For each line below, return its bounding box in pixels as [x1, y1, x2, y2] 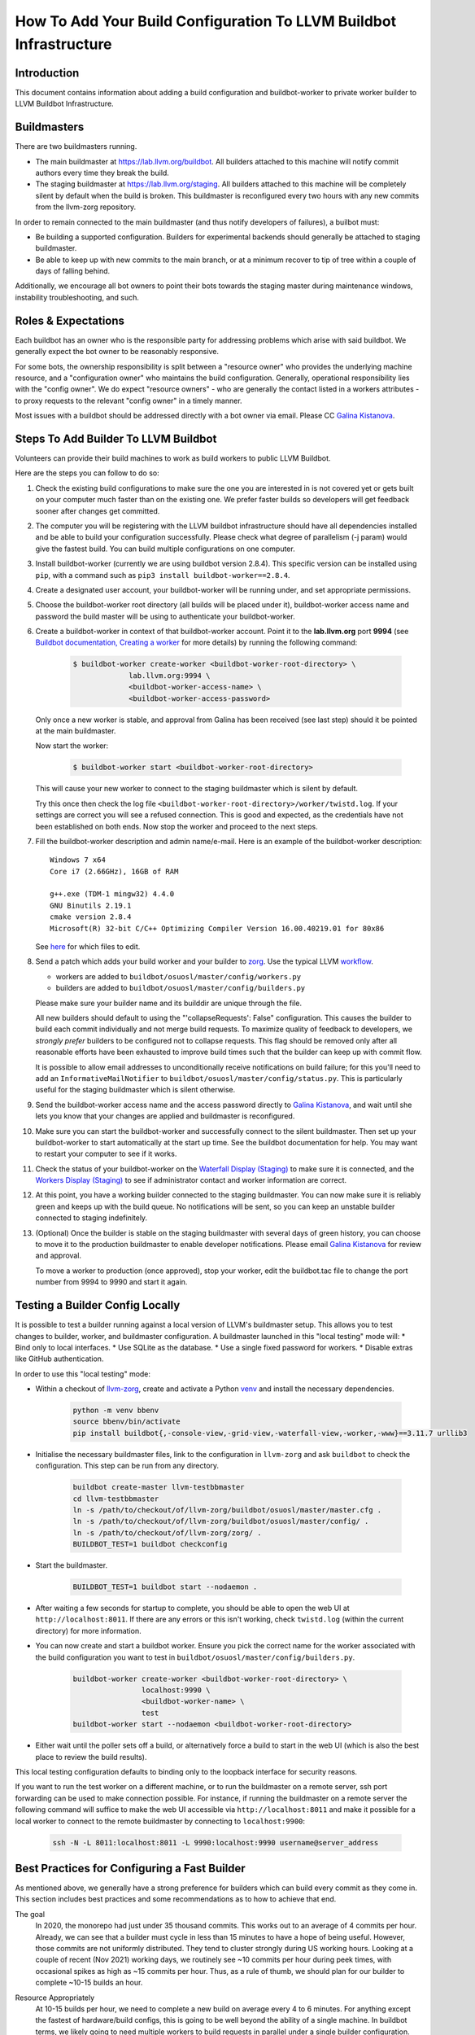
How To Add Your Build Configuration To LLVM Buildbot [15, 12, 397, 30]
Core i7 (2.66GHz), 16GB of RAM [50, 867, 179, 876]
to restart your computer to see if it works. [35, 1149, 177, 1159]
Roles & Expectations [15, 313, 125, 327]
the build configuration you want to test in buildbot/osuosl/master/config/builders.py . [35, 1652, 355, 1662]
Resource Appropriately [15, 1993, 95, 2002]
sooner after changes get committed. [35, 505, 160, 516]
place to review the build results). [35, 1752, 147, 1761]
